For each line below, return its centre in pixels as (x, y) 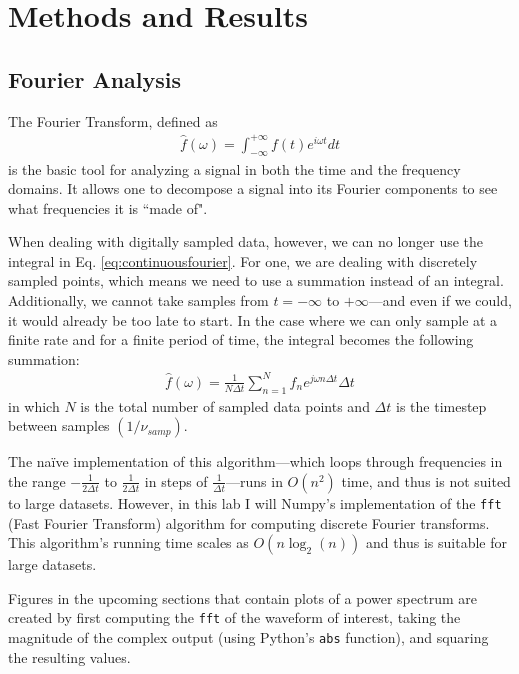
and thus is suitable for (436, 542)
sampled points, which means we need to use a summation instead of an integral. (256, 280)
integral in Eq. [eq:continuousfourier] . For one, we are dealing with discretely (243, 260)
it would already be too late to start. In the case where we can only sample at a (253, 319)
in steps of (176, 480)
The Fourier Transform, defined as (113, 120)
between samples (59, 425)
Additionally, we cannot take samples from (138, 300)
